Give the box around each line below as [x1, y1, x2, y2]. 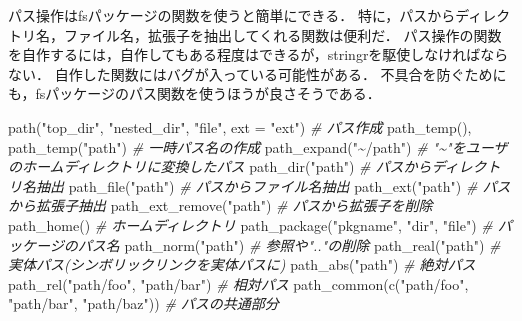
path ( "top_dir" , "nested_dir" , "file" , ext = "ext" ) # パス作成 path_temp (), [8, 116, 472, 137]
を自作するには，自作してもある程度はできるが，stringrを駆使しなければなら [8, 44, 509, 65]
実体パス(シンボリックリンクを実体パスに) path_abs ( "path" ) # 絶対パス [8, 254, 476, 275]
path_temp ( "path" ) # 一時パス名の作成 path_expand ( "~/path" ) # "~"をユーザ [8, 136, 508, 157]
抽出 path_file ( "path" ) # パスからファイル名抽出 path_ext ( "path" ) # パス [35, 175, 511, 196]
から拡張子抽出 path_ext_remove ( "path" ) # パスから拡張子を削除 [8, 195, 433, 216]
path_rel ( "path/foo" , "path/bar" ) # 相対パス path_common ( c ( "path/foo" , [8, 273, 469, 294]
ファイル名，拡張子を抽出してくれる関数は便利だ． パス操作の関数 [63, 24, 502, 45]
